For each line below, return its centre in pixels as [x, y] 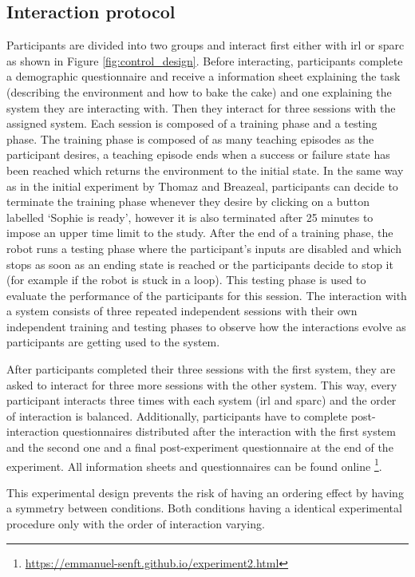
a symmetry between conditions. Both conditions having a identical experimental [204, 508]
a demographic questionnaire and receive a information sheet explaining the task [204, 76]
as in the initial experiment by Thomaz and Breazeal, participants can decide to [202, 186]
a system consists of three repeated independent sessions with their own [182, 311]
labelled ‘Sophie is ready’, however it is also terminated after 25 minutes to [190, 217]
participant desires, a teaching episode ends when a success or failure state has [198, 154]
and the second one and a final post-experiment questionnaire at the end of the [200, 447]
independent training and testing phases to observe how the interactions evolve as [206, 326]
